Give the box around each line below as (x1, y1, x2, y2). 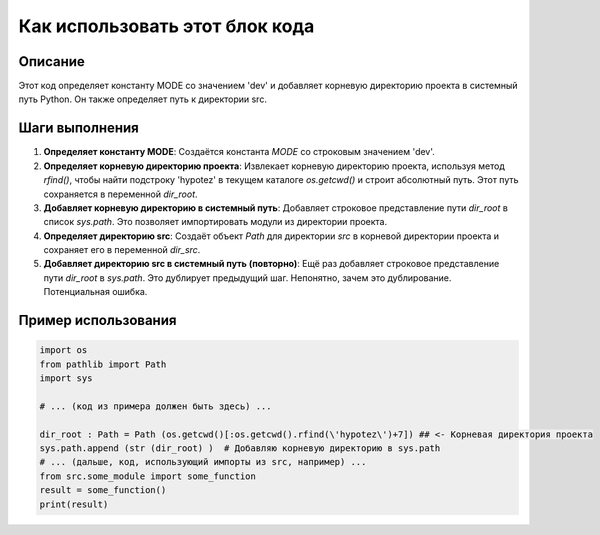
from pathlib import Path (39, 358, 167, 370)
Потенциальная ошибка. (43, 286, 148, 298)
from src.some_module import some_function (39, 470, 257, 482)
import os (39, 345, 88, 356)
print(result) (39, 498, 109, 510)
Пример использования (18, 312, 177, 329)
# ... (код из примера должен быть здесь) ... (39, 400, 272, 412)
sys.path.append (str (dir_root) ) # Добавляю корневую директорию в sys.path (39, 443, 441, 454)
